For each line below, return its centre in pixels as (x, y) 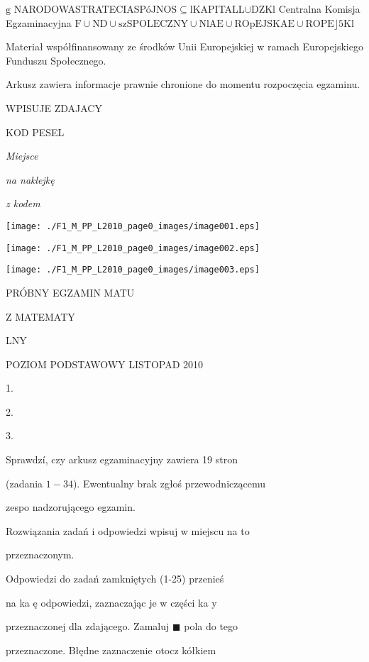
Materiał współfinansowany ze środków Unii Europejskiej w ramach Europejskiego (184, 46)
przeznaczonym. (40, 555)
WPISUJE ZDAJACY (54, 107)
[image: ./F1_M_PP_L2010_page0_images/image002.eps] (133, 248)
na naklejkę (30, 179)
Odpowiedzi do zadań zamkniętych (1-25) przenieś (115, 579)
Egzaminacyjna (39, 22)
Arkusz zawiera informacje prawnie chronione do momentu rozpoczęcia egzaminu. (183, 84)
